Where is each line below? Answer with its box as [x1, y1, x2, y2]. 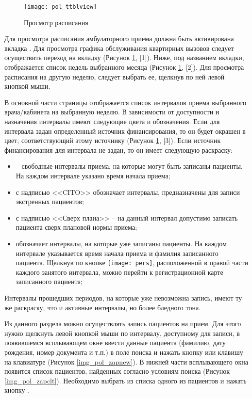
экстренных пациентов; [16, 196, 84, 207]
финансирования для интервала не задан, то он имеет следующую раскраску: [4, 144, 233, 155]
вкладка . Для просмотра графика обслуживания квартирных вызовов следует [4, 43, 234, 53]
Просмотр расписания [24, 17, 88, 27]
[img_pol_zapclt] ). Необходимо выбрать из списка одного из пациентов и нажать [4, 375, 247, 385]
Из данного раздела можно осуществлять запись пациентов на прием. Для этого [4, 318, 241, 329]
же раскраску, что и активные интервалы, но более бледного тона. [4, 302, 201, 312]
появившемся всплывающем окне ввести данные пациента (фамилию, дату [4, 337, 226, 348]
